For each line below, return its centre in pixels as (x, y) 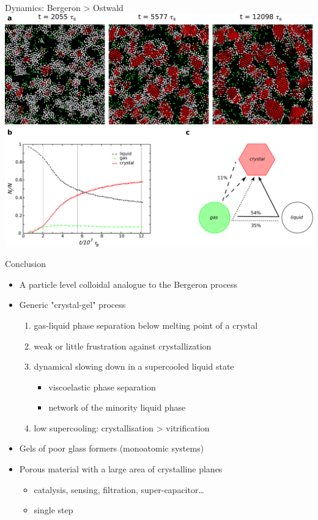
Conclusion (25, 264)
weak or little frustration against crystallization (123, 346)
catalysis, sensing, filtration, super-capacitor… (119, 489)
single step (54, 510)
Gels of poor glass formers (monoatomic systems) (112, 448)
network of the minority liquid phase (117, 407)
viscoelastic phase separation (102, 386)
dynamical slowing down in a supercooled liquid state (134, 366)
